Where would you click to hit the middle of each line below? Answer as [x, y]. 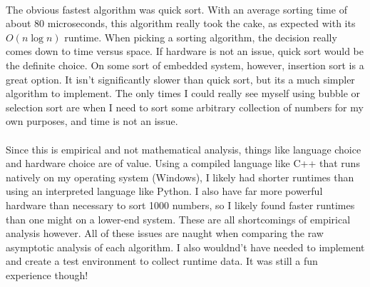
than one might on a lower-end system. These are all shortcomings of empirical [178, 219]
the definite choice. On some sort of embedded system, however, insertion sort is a [185, 65]
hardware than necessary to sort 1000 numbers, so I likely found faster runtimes [180, 205]
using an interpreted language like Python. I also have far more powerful [164, 191]
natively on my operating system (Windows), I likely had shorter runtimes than [180, 177]
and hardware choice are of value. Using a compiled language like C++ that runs [183, 163]
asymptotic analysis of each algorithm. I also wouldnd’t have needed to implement [185, 247]
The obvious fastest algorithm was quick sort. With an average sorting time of [176, 9]
